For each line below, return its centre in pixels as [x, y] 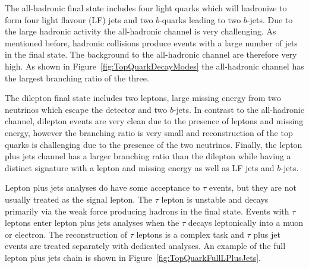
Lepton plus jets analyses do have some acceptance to [103, 187]
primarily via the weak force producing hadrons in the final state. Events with [147, 211]
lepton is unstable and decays [215, 199]
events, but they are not [253, 187]
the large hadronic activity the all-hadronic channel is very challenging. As [141, 31]
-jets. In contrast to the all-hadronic [239, 109]
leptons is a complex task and [190, 234]
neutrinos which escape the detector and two [86, 109]
